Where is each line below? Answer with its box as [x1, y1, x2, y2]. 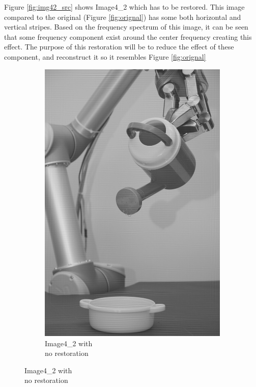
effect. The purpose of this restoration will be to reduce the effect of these [4, 41, 234, 52]
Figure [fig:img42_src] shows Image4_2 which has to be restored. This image [4, 2, 245, 12]
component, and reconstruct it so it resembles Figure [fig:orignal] [4, 51, 206, 62]
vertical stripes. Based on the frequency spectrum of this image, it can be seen [4, 21, 248, 32]
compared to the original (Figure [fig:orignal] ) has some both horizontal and [4, 11, 241, 22]
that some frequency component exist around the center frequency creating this [4, 31, 252, 42]
